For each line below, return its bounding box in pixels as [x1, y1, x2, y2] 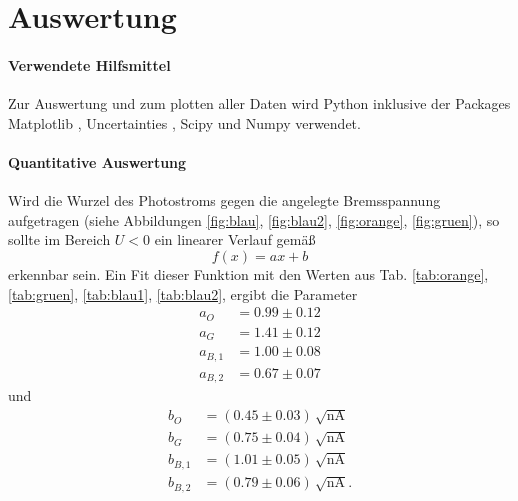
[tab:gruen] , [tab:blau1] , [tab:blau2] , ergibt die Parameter [8, 283, 358, 304]
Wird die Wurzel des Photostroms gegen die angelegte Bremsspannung [8, 190, 441, 211]
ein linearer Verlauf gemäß [154, 229, 316, 250]
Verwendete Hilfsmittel [8, 54, 171, 75]
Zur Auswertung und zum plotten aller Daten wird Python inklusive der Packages [8, 93, 511, 114]
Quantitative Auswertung [8, 151, 187, 172]
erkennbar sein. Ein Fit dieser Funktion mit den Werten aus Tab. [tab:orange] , [8, 263, 489, 284]
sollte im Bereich [8, 229, 111, 250]
